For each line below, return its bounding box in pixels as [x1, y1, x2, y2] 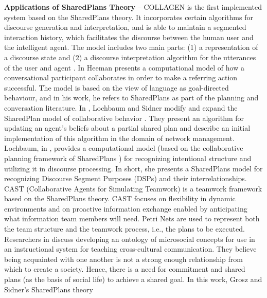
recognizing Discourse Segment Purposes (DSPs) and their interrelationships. [4, 173, 247, 184]
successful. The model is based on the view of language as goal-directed [4, 82, 229, 93]
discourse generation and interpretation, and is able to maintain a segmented [4, 22, 246, 32]
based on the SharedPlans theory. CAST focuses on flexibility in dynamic [4, 193, 236, 204]
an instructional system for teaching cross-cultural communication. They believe [4, 243, 257, 254]
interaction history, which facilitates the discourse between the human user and [4, 31, 254, 42]
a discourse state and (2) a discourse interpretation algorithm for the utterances [4, 51, 256, 62]
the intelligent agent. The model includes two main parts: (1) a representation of [4, 42, 258, 52]
